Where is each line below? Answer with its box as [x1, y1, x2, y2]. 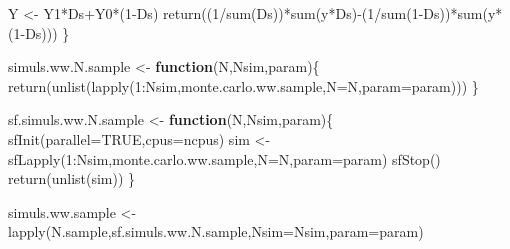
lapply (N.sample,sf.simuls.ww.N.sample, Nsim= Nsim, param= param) [8, 221, 424, 242]
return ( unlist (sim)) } [8, 168, 136, 189]
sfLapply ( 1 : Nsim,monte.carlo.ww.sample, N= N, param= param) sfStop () [8, 148, 441, 169]
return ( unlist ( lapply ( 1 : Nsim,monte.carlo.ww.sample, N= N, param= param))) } [8, 75, 479, 96]
